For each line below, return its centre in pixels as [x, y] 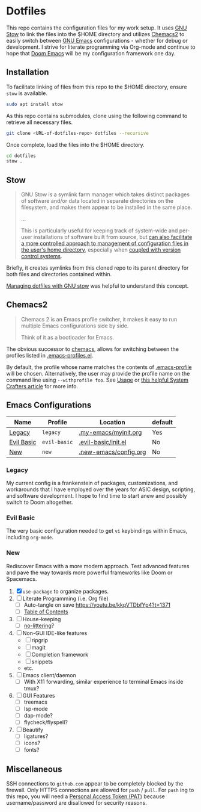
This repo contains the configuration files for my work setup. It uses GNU [97, 28]
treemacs [36, 702]
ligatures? [36, 736]
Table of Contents [46, 612]
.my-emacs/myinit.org [110, 432]
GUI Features [39, 695]
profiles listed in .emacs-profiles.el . [50, 355]
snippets [42, 662]
